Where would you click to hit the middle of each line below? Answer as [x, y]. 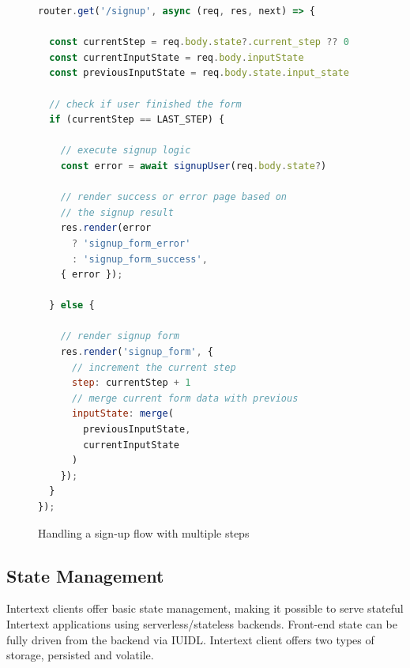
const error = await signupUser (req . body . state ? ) [194, 166]
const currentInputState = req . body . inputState [177, 57]
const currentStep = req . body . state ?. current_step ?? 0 [199, 42]
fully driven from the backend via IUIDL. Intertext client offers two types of [190, 639]
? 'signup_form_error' [131, 243]
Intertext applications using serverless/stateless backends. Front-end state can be [202, 623]
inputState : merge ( [122, 414]
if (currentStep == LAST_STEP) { [137, 120]
